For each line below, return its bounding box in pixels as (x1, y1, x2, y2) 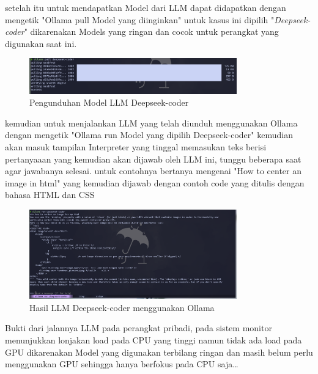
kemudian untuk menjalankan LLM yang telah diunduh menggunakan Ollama (5, 116, 298, 129)
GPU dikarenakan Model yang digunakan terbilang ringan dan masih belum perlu (5, 345, 313, 358)
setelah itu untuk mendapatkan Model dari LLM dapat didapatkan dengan (5, 1, 286, 13)
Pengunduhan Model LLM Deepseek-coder (29, 96, 189, 109)
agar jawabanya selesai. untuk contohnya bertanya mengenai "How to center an (5, 164, 301, 177)
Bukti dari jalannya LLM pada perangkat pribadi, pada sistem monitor (5, 321, 272, 334)
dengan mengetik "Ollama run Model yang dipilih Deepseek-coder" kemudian (5, 128, 293, 141)
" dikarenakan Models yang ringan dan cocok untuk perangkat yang (24, 25, 279, 38)
